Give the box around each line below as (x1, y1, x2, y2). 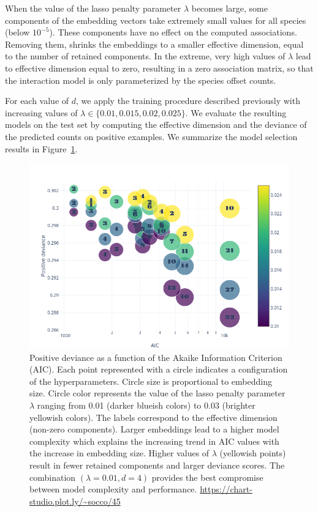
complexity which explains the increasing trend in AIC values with (29, 434, 279, 447)
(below (5, 26, 30, 39)
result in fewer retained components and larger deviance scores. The (29, 458, 285, 471)
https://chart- (200, 483, 252, 495)
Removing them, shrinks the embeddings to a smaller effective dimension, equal (5, 37, 304, 50)
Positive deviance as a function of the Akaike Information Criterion (29, 351, 282, 363)
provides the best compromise (151, 470, 263, 483)
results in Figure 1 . (5, 142, 78, 155)
